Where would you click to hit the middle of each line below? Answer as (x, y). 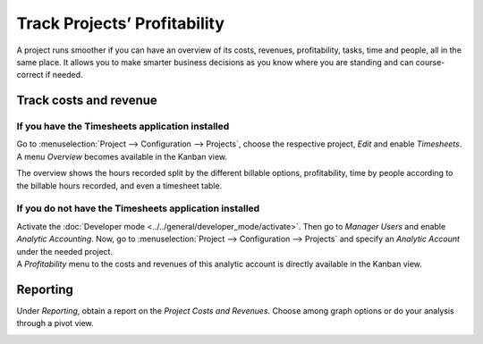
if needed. (64, 75)
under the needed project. (65, 251)
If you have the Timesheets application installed (123, 127)
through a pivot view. (55, 323)
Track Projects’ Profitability (121, 23)
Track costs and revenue (87, 101)
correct (30, 75)
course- (430, 62)
